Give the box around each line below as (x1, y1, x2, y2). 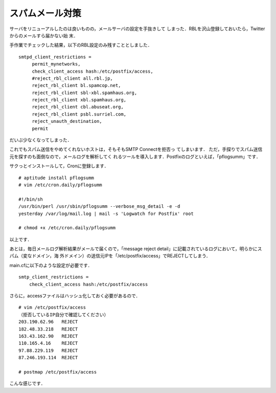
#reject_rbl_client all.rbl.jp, (32, 75, 113, 81)
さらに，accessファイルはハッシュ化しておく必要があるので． (9, 293, 141, 299)
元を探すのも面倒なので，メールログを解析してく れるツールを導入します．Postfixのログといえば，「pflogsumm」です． (9, 154, 261, 160)
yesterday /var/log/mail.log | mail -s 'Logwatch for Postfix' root (18, 210, 194, 216)
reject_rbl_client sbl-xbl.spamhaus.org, (32, 90, 137, 96)
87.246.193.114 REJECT (18, 355, 78, 361)
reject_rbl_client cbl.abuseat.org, (32, 104, 124, 110)
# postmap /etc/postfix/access (18, 369, 97, 375)
